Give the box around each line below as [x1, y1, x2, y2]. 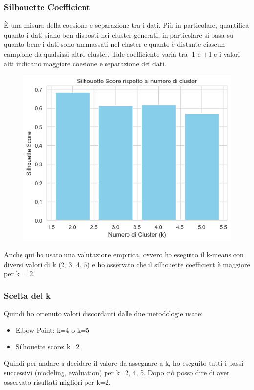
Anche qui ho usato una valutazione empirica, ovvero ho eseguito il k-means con [4, 249, 244, 260]
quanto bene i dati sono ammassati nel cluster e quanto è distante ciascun [4, 39, 225, 49]
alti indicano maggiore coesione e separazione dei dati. [4, 58, 166, 68]
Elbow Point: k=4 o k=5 [15, 325, 90, 335]
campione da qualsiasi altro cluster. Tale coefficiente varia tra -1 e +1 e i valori [4, 49, 240, 59]
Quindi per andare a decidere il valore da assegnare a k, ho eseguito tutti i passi [4, 357, 244, 368]
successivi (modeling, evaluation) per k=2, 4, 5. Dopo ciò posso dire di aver [4, 367, 230, 377]
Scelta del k [4, 289, 51, 301]
